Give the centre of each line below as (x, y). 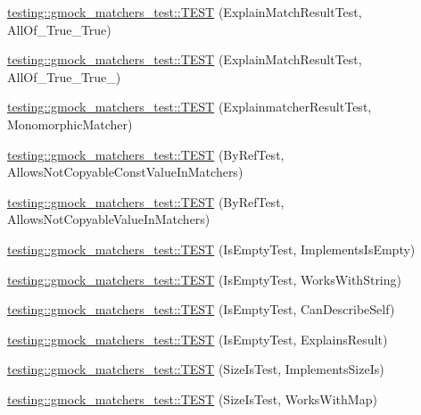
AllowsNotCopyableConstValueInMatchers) (125, 172)
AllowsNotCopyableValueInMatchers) (109, 219)
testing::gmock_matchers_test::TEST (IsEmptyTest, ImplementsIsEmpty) (211, 249)
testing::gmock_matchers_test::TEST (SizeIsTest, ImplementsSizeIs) (196, 369)
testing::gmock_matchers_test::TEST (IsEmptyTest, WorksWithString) (204, 279)
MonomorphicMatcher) (70, 124)
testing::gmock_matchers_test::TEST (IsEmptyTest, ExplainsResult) (198, 339)
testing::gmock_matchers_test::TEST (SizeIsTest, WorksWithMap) (192, 398)
